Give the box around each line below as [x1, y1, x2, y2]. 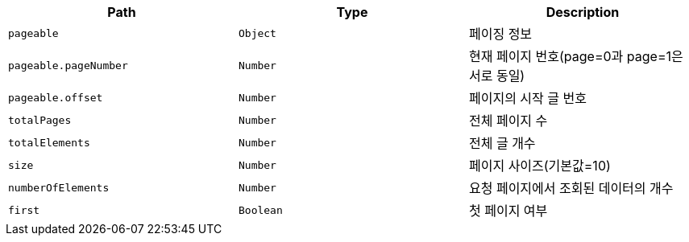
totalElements [8, 136, 90, 149]
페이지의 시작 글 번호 [468, 90, 587, 106]
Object [238, 27, 276, 39]
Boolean [238, 203, 283, 216]
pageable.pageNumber [8, 59, 128, 72]
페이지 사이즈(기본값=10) [468, 158, 611, 174]
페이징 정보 [468, 26, 533, 42]
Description [546, 4, 620, 20]
